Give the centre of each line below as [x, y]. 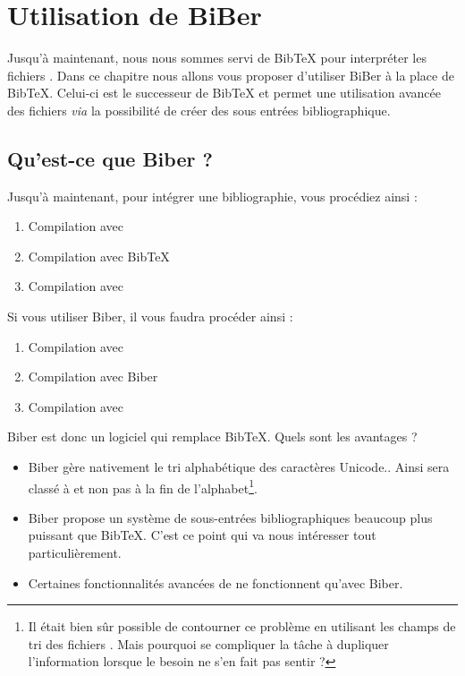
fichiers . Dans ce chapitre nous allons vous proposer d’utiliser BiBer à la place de [231, 75]
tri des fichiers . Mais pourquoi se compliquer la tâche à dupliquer [208, 643]
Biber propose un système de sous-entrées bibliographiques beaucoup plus [230, 517]
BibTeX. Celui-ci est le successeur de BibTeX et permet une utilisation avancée [224, 93]
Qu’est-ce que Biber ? [110, 158]
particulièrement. [75, 553]
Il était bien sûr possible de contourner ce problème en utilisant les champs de [242, 626]
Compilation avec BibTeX [99, 256]
